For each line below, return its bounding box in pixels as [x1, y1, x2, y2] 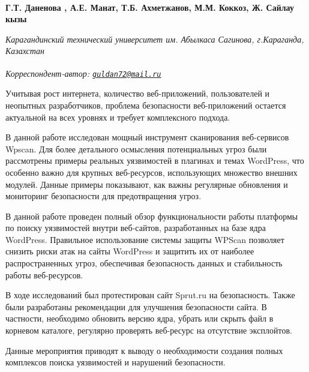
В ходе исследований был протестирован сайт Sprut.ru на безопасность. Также [5, 289, 295, 301]
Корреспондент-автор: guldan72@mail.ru [5, 67, 161, 79]
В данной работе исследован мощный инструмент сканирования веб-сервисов [5, 131, 289, 143]
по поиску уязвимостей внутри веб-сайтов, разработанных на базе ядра [5, 221, 266, 234]
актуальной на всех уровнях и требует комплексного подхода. [5, 110, 230, 123]
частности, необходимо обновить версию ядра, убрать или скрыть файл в [5, 312, 274, 325]
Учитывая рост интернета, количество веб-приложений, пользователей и [5, 87, 270, 100]
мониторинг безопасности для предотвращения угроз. [5, 190, 202, 202]
